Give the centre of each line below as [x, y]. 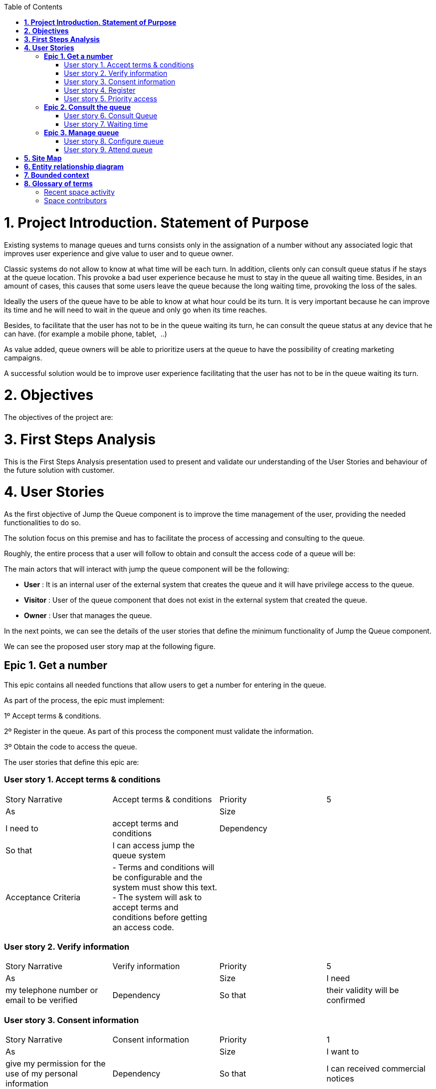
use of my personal [42, 1074]
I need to [22, 828]
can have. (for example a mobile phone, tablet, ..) [86, 334]
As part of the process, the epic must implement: [84, 700]
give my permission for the [56, 1064]
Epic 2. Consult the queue [88, 107]
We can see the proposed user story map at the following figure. [110, 646]
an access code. [143, 927]
